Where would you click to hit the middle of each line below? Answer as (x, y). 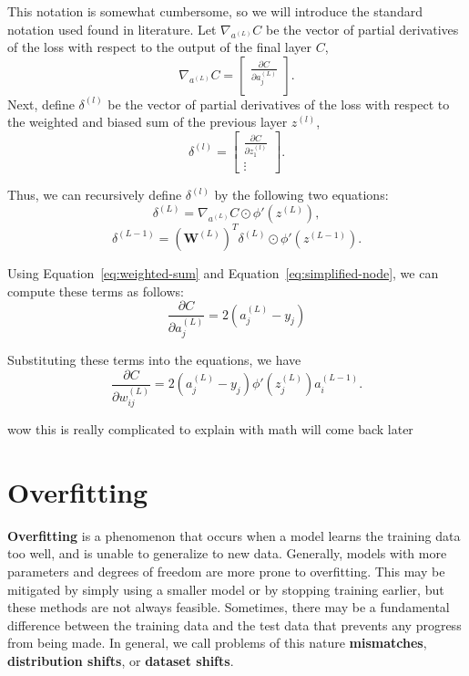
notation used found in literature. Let (112, 29)
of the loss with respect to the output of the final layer (159, 47)
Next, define (41, 104)
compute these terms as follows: (96, 291)
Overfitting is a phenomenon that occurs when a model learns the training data (234, 535)
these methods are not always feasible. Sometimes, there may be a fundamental (229, 607)
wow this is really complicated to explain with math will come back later (210, 429)
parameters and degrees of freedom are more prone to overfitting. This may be (226, 571)
